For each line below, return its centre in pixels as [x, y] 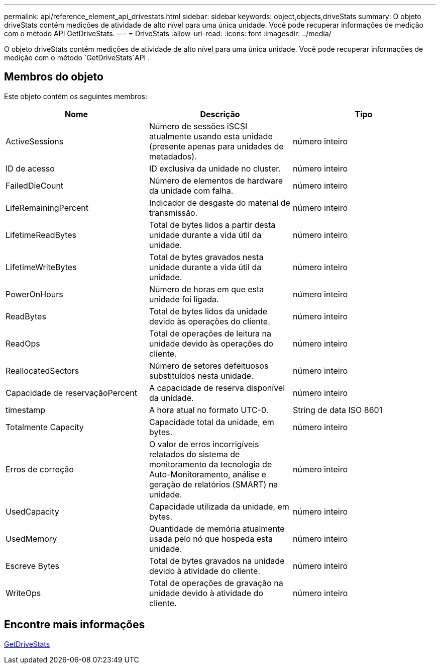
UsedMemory [31, 538]
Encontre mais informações [75, 625]
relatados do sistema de [194, 454]
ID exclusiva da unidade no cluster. [215, 168]
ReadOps [23, 343]
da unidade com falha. [191, 190]
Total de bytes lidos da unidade [208, 311]
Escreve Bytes [33, 566]
